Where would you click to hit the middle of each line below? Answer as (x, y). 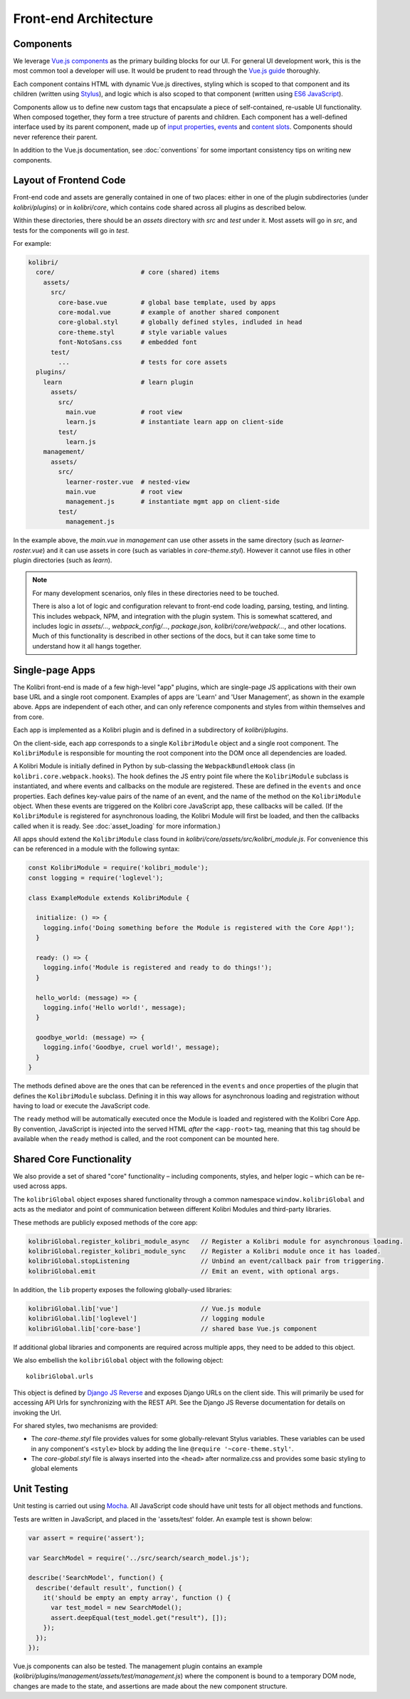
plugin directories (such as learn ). (63, 560)
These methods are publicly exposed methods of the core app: (106, 1222)
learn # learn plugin (118, 382)
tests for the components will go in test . (71, 230)
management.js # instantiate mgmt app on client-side (173, 502)
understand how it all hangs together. (87, 646)
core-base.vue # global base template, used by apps (167, 302)
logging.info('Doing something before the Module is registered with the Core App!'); (199, 928)
